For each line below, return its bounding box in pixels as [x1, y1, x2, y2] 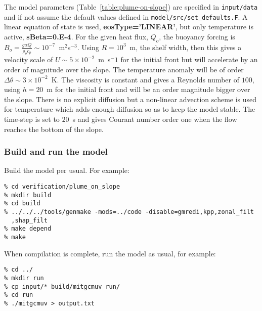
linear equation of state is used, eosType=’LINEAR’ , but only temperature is [4, 21, 253, 32]
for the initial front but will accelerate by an [120, 54, 258, 65]
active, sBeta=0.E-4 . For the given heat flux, [4, 31, 148, 41]
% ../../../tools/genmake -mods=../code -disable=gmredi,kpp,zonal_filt [4, 208, 254, 216]
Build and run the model [4, 145, 108, 158]
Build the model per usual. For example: [4, 165, 129, 175]
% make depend [4, 225, 52, 233]
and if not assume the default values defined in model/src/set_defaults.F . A [4, 11, 248, 22]
